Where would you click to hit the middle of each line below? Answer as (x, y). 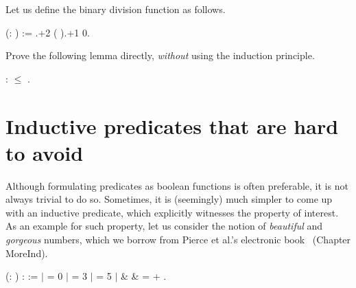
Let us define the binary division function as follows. (116, 9)
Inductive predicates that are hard (172, 125)
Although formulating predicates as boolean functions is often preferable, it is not (177, 185)
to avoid (45, 152)
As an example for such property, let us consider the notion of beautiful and (164, 226)
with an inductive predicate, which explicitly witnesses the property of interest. (172, 212)
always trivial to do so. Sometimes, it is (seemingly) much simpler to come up (169, 199)
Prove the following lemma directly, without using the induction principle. (160, 55)
